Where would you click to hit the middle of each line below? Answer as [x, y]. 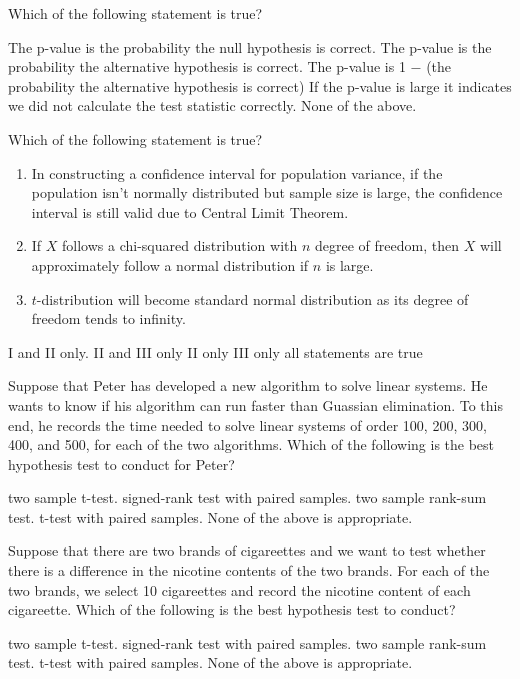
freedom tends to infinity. [108, 318]
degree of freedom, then [387, 245]
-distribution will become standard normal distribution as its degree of [252, 298]
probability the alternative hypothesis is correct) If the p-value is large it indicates [260, 85]
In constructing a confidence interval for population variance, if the [237, 172]
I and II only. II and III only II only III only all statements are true [215, 351]
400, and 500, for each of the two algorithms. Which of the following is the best [251, 444]
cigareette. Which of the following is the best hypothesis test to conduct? [232, 609]
